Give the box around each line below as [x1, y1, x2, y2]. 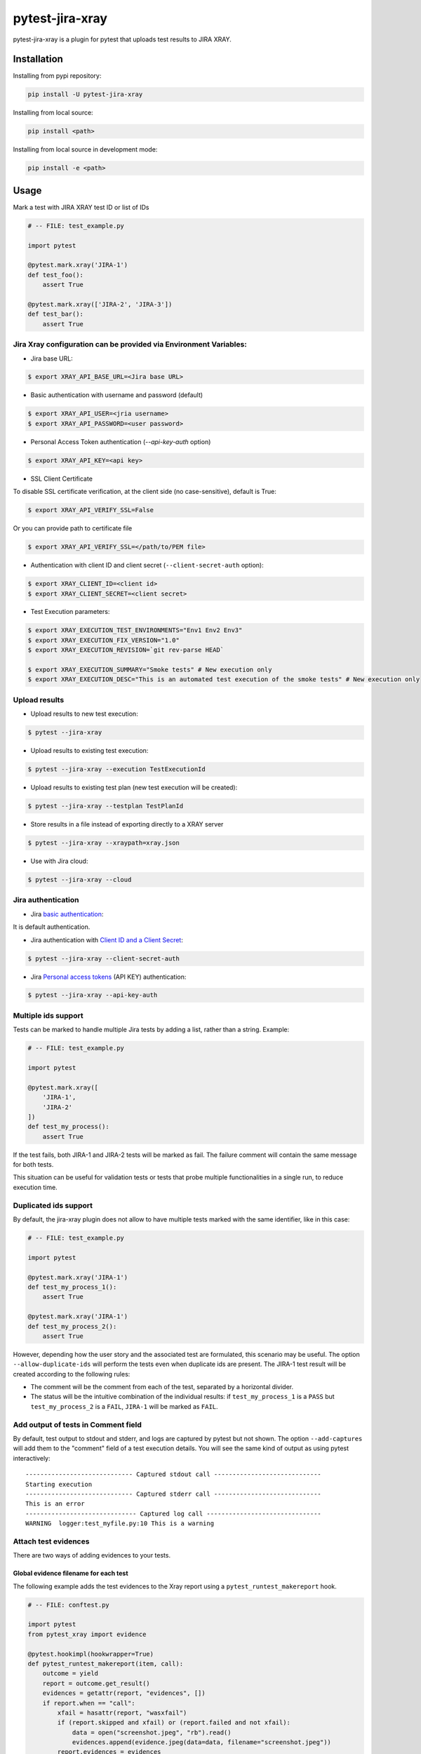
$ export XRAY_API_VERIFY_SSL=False [27, 506, 154, 514]
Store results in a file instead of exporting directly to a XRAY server [30, 820, 224, 829]
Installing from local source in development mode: [13, 145, 158, 154]
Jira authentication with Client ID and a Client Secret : [30, 935, 184, 944]
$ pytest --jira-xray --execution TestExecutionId [27, 765, 206, 773]
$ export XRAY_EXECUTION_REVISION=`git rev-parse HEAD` [27, 646, 225, 654]
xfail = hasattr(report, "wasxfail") [57, 1708, 187, 1717]
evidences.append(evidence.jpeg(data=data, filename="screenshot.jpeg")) [72, 1739, 331, 1746]
